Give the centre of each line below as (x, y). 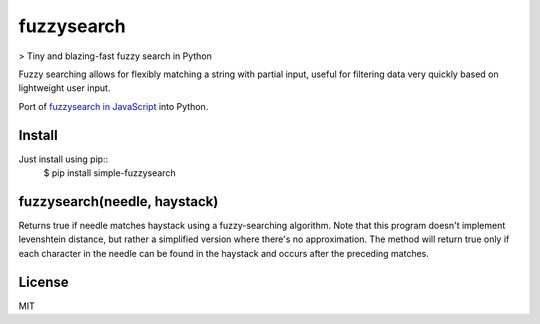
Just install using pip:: (63, 159)
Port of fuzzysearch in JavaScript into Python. (113, 106)
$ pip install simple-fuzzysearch (109, 173)
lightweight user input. (64, 88)
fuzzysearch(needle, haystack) (118, 201)
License (43, 281)
